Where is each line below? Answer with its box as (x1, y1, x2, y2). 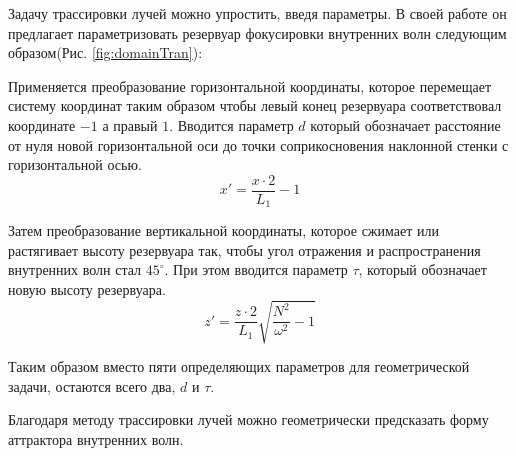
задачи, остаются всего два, (8, 375, 176, 396)
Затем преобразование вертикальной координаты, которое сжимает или (8, 220, 439, 241)
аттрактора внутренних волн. (8, 428, 184, 449)
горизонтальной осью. (8, 154, 142, 175)
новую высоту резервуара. (8, 279, 166, 300)
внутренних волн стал (8, 259, 142, 280)
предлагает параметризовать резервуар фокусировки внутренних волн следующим (8, 22, 507, 43)
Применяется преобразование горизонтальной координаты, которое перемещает (8, 75, 492, 96)
